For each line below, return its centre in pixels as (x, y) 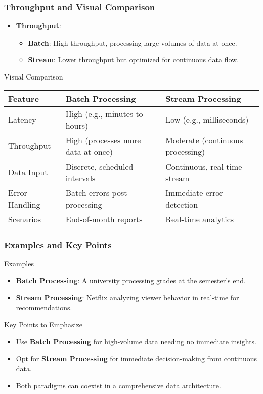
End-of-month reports (104, 219)
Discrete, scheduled (99, 166)
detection (182, 204)
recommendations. (44, 307)
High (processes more (103, 140)
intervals (80, 178)
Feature (24, 98)
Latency (22, 120)
